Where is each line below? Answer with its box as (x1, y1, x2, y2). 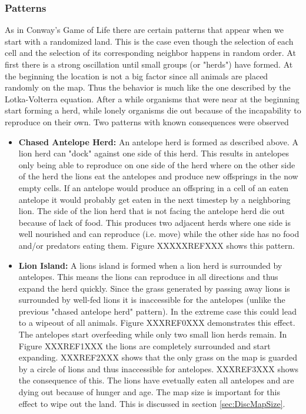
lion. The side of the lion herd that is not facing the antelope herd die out (18, 205, 285, 217)
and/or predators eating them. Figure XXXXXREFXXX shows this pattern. (18, 239, 295, 251)
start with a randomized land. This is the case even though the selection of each (5, 35, 294, 47)
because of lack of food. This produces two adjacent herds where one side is (18, 216, 291, 228)
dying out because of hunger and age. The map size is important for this (18, 386, 280, 398)
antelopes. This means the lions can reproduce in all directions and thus (18, 271, 278, 283)
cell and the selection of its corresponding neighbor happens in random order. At (5, 46, 296, 59)
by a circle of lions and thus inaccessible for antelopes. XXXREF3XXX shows (18, 362, 299, 375)
